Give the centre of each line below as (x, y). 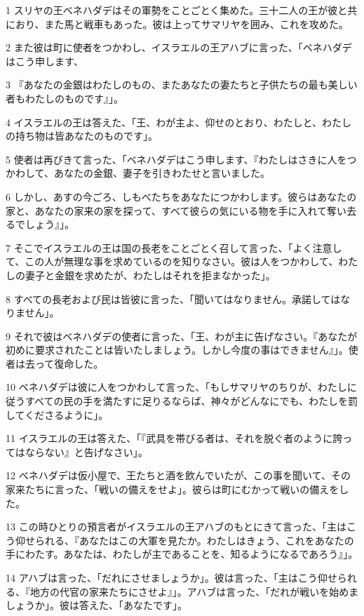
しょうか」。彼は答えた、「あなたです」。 (96, 605)
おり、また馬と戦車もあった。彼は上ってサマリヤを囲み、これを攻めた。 (182, 24)
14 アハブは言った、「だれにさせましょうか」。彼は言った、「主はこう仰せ (171, 577)
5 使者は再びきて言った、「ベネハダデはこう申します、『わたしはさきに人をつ (181, 159)
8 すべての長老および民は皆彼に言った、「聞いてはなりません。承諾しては (173, 299)
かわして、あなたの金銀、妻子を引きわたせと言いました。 (138, 173)
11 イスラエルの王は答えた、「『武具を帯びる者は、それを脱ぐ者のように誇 (174, 438)
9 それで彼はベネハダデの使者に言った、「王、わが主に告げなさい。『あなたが (182, 336)
